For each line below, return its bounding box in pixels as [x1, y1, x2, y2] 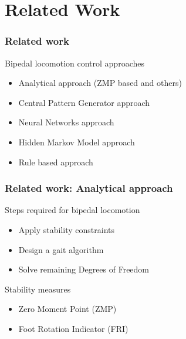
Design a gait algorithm [18, 243, 104, 255]
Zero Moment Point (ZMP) [18, 303, 117, 315]
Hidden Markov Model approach [18, 135, 135, 148]
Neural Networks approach [18, 116, 114, 128]
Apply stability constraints [18, 223, 115, 235]
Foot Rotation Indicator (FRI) [18, 322, 128, 334]
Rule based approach [18, 155, 93, 168]
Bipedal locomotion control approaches [5, 56, 144, 69]
